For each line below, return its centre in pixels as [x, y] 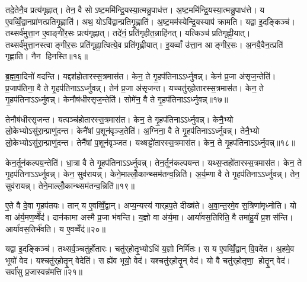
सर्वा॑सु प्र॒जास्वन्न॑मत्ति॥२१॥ [44, 272]
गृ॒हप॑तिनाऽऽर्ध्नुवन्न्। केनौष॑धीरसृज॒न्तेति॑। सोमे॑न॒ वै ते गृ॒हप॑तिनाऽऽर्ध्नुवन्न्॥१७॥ [117, 99]
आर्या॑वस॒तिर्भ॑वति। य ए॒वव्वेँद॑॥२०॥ [55, 228]
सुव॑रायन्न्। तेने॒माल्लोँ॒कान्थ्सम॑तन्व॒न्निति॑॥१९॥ [70, 185]
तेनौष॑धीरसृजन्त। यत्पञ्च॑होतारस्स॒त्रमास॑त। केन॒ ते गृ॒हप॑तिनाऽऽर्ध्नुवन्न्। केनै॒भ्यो [119, 119]
